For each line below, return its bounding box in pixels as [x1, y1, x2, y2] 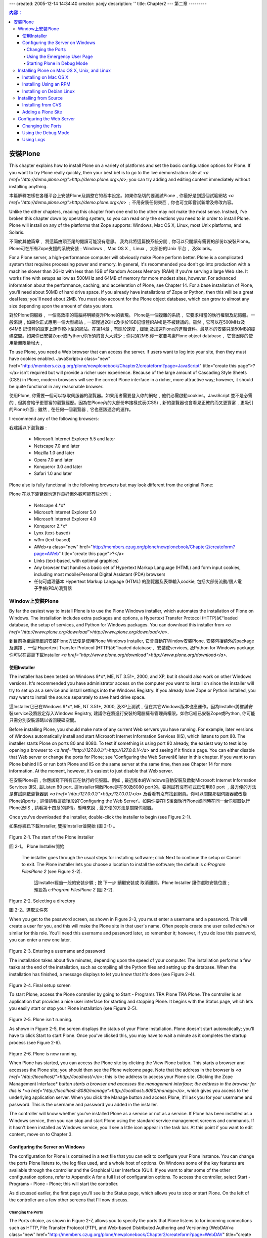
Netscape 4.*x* [34, 502, 66, 508]
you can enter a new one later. [9, 936, 71, 943]
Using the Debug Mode [22, 130, 70, 136]
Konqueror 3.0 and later [34, 464, 83, 469]
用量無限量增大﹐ [9, 340, 44, 346]
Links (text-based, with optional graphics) [34, 558, 119, 564]
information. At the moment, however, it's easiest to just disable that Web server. [9, 768, 173, 774]
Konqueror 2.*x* [34, 523, 68, 529]
